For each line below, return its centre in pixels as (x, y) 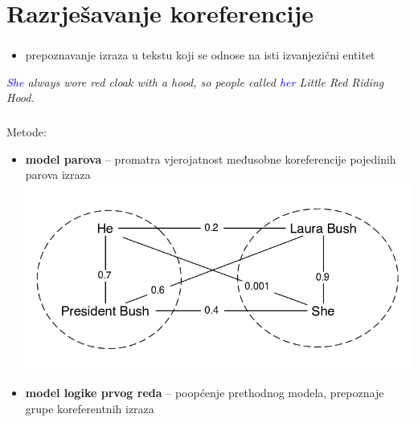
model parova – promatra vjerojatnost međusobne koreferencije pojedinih (211, 158)
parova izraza (58, 174)
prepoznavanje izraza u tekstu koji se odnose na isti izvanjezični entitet (200, 55)
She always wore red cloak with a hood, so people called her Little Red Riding (195, 81)
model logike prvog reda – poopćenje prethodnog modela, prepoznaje (205, 393)
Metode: (27, 132)
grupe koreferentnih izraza (90, 408)
